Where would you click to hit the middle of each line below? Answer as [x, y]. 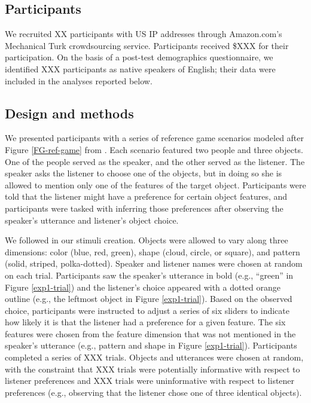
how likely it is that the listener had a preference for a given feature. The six [145, 322]
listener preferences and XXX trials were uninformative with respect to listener [150, 381]
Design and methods [69, 113]
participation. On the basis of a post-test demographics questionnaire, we [139, 57]
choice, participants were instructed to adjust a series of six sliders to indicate [147, 310]
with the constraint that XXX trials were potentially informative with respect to [153, 369]
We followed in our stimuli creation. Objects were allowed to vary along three [147, 240]
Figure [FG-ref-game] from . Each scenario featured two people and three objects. [154, 149]
